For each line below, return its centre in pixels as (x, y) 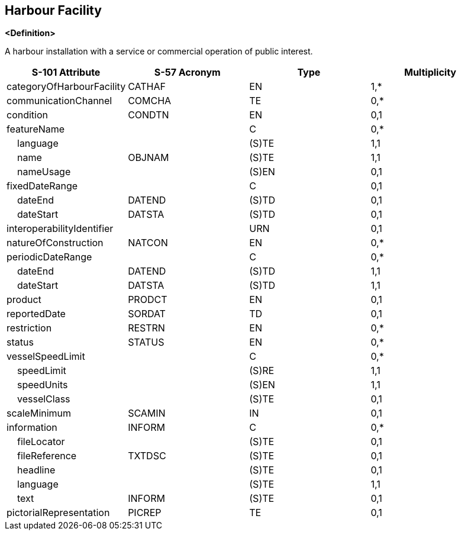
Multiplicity (430, 72)
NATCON (148, 243)
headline (36, 470)
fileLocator (41, 442)
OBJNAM (149, 158)
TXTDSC (147, 456)
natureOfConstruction (55, 243)
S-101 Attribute (66, 72)
